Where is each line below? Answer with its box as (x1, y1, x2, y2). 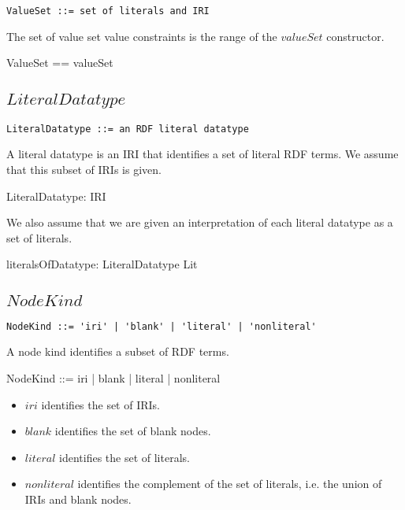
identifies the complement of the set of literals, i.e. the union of (77, 475, 382, 492)
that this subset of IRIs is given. (6, 161, 162, 177)
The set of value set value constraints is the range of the (6, 28, 277, 44)
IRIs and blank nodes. (24, 490, 132, 507)
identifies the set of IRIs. (41, 396, 160, 412)
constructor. (326, 28, 385, 44)
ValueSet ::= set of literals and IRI (6, 6, 210, 17)
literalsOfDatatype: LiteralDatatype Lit (6, 256, 198, 272)
